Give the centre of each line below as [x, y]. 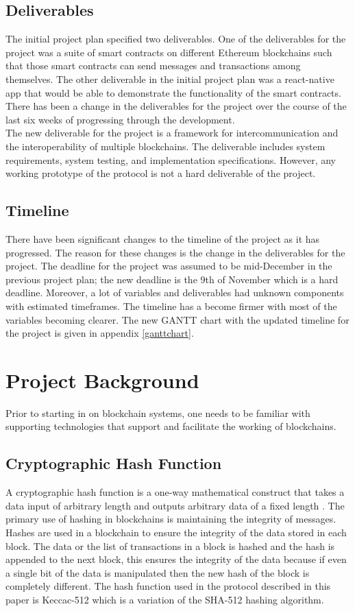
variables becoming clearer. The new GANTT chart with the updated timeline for [177, 319]
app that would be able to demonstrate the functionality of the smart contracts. [173, 92]
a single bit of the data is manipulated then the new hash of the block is [158, 572]
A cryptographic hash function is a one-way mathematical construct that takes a [175, 492]
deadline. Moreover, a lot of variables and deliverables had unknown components [175, 292]
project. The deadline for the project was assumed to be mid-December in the [169, 266]
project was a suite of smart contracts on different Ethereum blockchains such [169, 52]
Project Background [102, 380]
